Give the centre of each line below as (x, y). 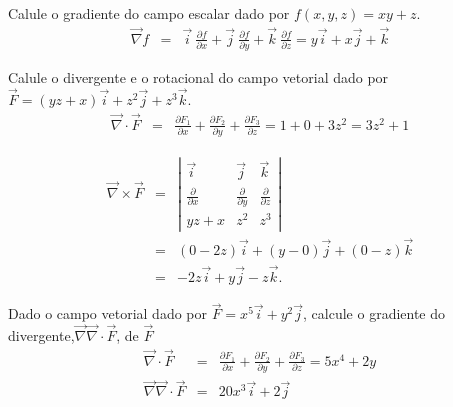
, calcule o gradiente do (374, 313)
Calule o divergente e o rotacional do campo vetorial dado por (198, 77)
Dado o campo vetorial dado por (108, 313)
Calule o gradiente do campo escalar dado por (149, 13)
